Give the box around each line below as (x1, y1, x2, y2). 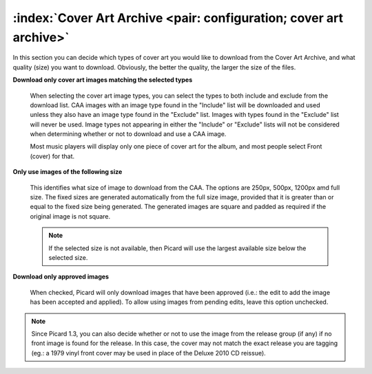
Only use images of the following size (12, 168, 123, 176)
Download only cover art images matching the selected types (12, 76, 193, 84)
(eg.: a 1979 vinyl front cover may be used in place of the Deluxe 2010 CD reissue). (31, 349, 267, 357)
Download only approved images (12, 272, 110, 281)
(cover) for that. (30, 152, 75, 160)
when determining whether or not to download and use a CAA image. (30, 130, 227, 138)
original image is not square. (30, 212, 111, 220)
